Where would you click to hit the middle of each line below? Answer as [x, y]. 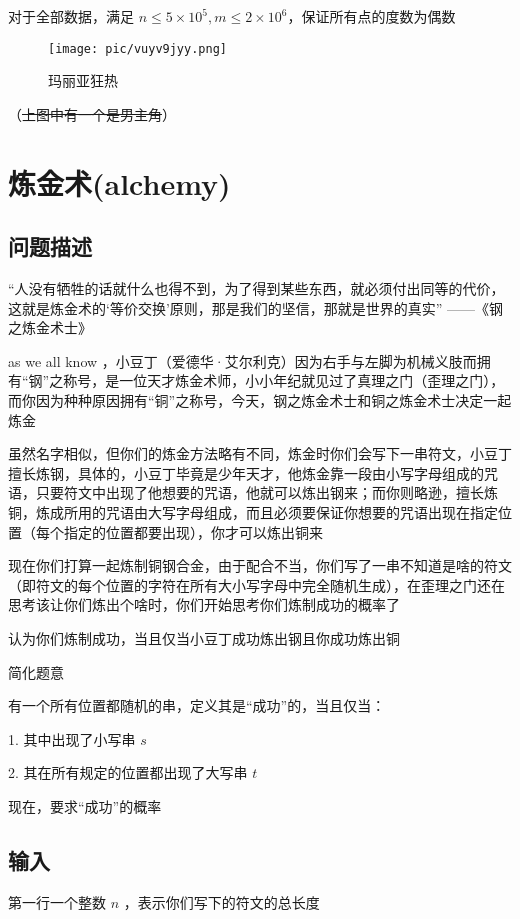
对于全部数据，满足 [71, 16]
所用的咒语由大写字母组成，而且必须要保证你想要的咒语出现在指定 [280, 511]
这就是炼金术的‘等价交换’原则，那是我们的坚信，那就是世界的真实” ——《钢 [256, 307]
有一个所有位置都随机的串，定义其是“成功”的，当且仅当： [197, 705]
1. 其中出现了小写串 [72, 738]
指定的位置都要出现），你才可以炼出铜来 [193, 531]
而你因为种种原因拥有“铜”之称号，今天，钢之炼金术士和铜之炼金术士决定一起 [260, 399]
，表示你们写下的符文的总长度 [221, 901]
